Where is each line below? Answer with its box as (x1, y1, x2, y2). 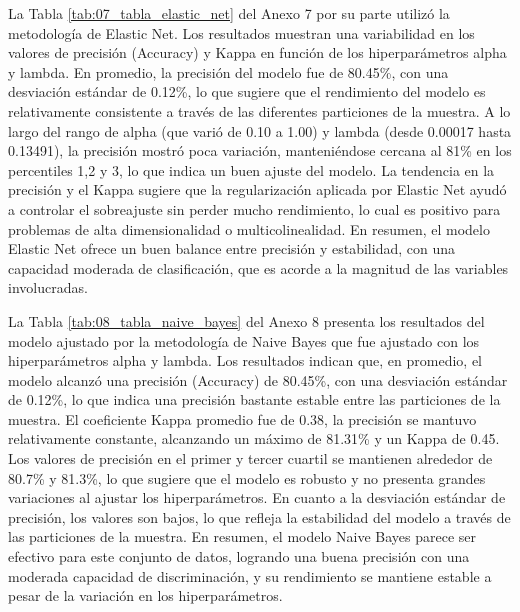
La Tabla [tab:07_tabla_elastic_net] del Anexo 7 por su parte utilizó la (8, 3, 450, 23)
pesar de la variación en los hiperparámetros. (8, 585, 283, 606)
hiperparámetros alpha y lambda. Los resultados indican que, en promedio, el (8, 350, 483, 371)
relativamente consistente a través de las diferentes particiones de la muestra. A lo (8, 100, 511, 121)
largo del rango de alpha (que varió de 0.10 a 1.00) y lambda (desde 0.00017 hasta (8, 120, 512, 141)
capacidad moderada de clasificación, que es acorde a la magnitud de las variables (8, 257, 509, 278)
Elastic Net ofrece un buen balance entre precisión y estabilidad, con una (8, 238, 455, 259)
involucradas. (8, 277, 88, 298)
